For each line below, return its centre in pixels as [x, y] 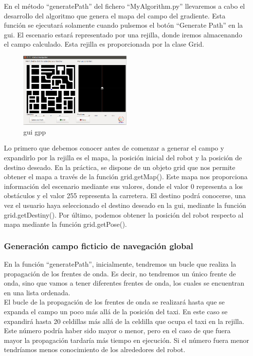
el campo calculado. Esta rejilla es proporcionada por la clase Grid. [104, 44]
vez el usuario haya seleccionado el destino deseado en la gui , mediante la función [125, 205]
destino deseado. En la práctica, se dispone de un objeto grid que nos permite [120, 167]
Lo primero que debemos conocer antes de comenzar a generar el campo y [114, 148]
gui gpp [35, 131]
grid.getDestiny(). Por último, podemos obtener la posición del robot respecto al [124, 214]
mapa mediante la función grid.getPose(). [65, 224]
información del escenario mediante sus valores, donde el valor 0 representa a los [124, 186]
